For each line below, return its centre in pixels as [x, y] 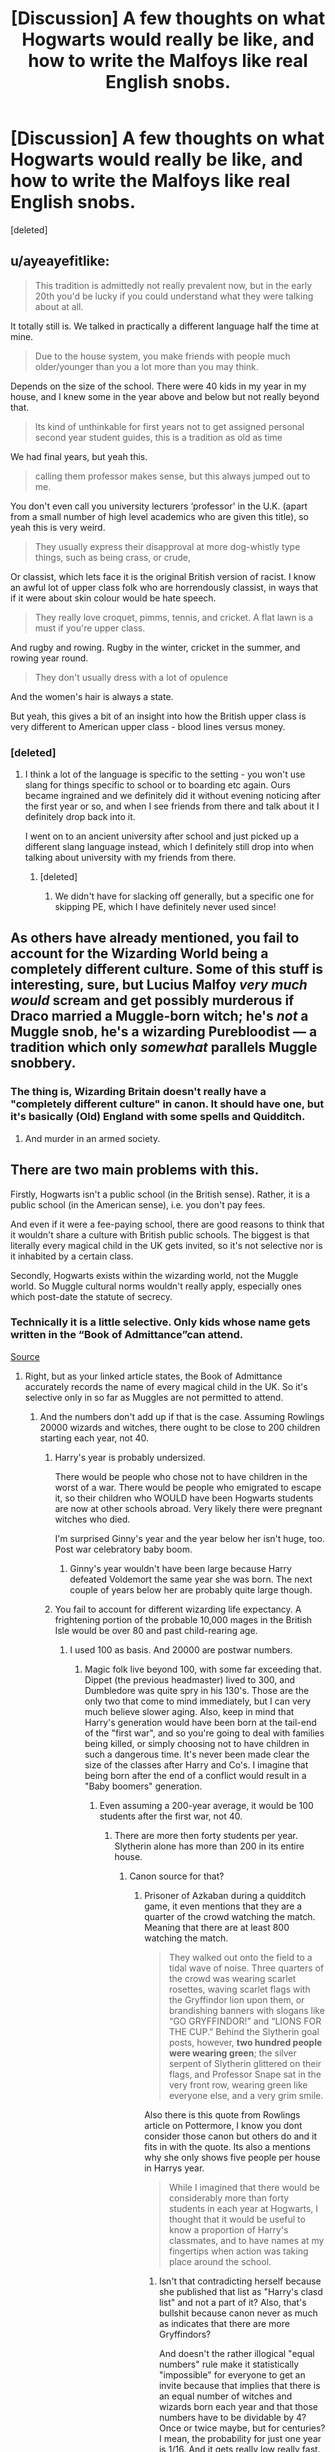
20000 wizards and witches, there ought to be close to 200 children [180, 1427]
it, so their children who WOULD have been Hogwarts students [184, 1498]
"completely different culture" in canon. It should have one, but [167, 1104]
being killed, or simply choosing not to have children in [197, 1743]
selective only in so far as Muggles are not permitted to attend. [154, 1397]
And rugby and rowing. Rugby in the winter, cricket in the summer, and [155, 647]
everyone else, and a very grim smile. [246, 2095]
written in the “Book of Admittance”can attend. [127, 1335]
